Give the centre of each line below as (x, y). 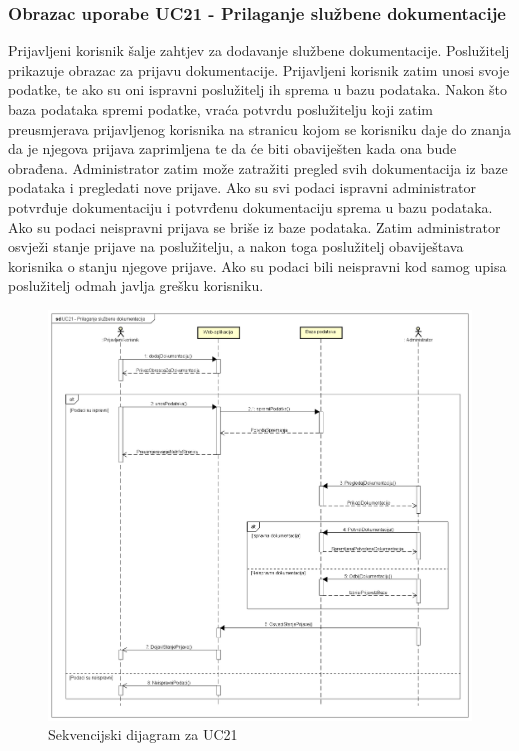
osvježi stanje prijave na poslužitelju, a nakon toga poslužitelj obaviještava (236, 246)
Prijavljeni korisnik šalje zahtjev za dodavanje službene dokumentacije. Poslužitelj (259, 50)
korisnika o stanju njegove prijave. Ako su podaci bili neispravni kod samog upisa (257, 265)
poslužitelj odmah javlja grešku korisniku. (136, 285)
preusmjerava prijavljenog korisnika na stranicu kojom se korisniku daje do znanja (260, 128)
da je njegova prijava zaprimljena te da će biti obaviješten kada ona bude (232, 148)
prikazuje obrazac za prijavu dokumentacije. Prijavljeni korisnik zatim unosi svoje (259, 69)
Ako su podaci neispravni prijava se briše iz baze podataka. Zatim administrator (254, 226)
